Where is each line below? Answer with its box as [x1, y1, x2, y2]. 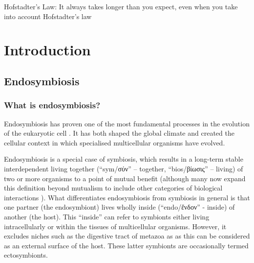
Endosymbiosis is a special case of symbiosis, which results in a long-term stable [4, 154, 243, 164]
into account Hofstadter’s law [4, 11, 92, 21]
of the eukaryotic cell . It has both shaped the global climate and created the [4, 128, 234, 138]
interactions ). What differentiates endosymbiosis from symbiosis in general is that [4, 192, 250, 202]
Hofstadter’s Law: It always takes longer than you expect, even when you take [4, 1, 238, 11]
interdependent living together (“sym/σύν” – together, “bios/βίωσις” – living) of [4, 163, 243, 173]
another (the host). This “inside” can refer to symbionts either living [4, 211, 210, 221]
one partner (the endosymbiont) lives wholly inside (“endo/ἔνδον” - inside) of [4, 202, 235, 212]
